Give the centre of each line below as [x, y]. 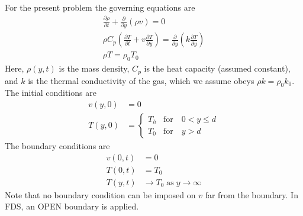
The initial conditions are [51, 93]
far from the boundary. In [252, 194]
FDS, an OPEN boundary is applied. [72, 206]
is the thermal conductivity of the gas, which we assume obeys [141, 80]
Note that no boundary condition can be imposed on [100, 194]
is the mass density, [94, 68]
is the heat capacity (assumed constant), [217, 68]
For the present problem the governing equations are [100, 7]
